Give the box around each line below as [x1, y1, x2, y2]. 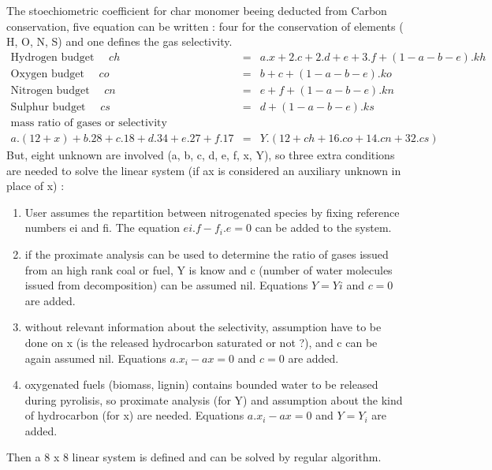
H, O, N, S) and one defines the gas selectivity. [6, 33, 233, 50]
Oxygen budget [10, 68, 84, 80]
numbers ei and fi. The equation [24, 219, 180, 236]
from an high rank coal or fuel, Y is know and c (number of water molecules [24, 261, 393, 278]
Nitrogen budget [10, 84, 90, 96]
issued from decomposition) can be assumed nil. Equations [24, 277, 308, 293]
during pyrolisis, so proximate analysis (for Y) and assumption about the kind [24, 391, 403, 408]
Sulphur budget [10, 101, 86, 113]
